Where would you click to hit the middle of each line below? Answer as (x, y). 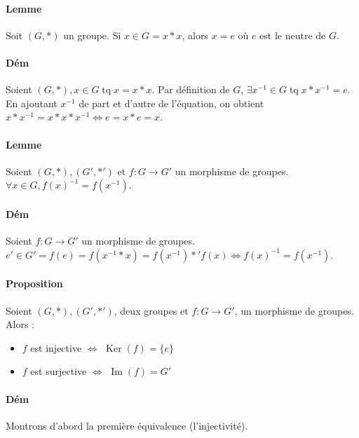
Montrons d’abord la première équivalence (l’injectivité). (127, 425)
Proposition (34, 283)
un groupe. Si (92, 35)
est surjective (59, 371)
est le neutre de (293, 35)
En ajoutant (32, 103)
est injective (56, 347)
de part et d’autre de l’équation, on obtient (171, 103)
